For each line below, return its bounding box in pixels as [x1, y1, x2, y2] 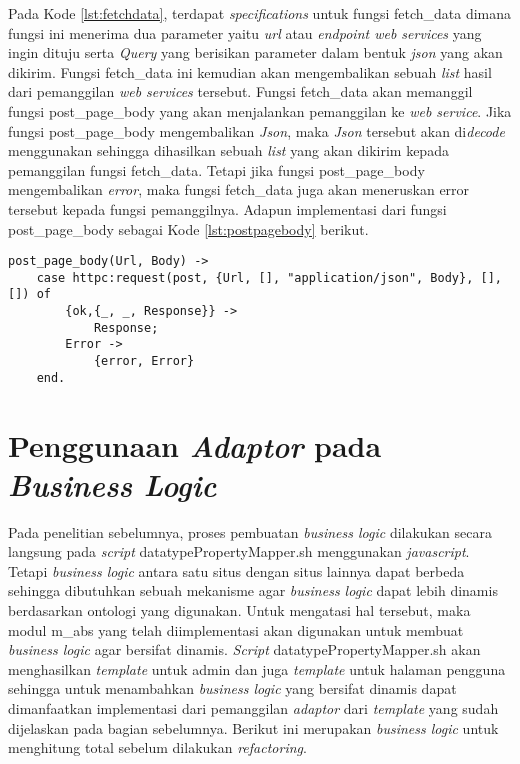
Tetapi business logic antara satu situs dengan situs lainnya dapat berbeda [8, 560, 465, 581]
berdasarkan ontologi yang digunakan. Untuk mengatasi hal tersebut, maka [8, 600, 471, 621]
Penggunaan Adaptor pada [8, 424, 382, 466]
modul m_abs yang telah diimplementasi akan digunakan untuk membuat [8, 619, 464, 640]
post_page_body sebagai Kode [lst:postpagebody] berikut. [8, 218, 369, 239]
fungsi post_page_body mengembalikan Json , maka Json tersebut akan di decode [8, 120, 505, 141]
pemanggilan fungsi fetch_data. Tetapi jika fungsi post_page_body [8, 159, 425, 180]
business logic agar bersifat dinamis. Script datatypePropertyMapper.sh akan [8, 639, 481, 660]
